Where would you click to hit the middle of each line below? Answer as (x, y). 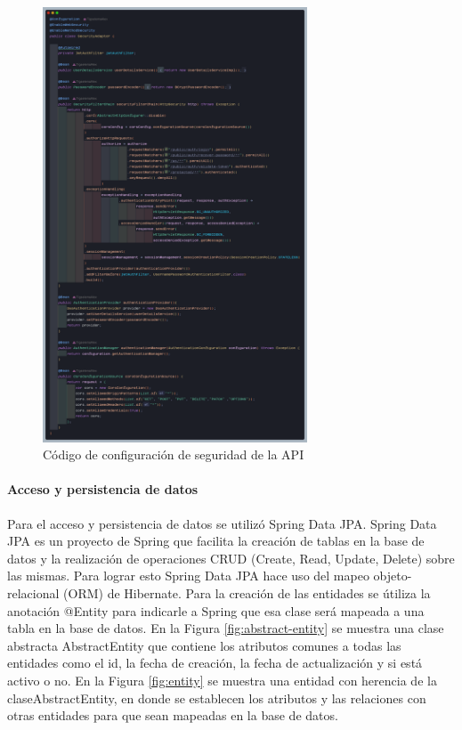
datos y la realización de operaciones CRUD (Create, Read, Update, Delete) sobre (231, 558)
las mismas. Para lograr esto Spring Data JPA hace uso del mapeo (188, 576)
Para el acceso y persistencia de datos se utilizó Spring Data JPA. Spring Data (222, 523)
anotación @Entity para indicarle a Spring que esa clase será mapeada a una (216, 610)
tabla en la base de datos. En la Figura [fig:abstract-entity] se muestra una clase (226, 628)
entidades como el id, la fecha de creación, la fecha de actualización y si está (215, 663)
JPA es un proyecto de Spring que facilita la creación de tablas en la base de (216, 541)
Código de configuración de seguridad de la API (174, 454)
